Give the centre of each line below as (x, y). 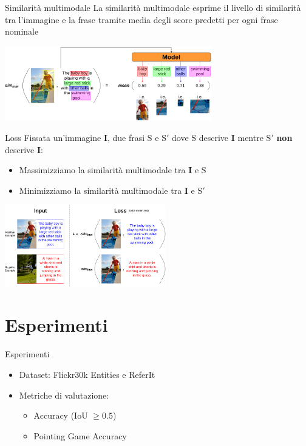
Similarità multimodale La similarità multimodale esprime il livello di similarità (153, 7)
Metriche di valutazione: (64, 395)
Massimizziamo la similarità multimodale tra (102, 170)
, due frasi (126, 137)
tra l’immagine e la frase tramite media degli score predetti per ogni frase (141, 19)
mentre (250, 137)
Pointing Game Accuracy (80, 435)
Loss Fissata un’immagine (53, 137)
